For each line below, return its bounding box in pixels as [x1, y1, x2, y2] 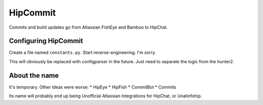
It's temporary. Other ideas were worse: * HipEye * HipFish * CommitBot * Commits [9, 84, 176, 90]
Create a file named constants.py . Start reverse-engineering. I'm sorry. [9, 50, 156, 55]
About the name [9, 71, 59, 80]
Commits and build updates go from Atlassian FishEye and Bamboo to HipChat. [9, 24, 168, 30]
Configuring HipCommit [9, 37, 83, 45]
